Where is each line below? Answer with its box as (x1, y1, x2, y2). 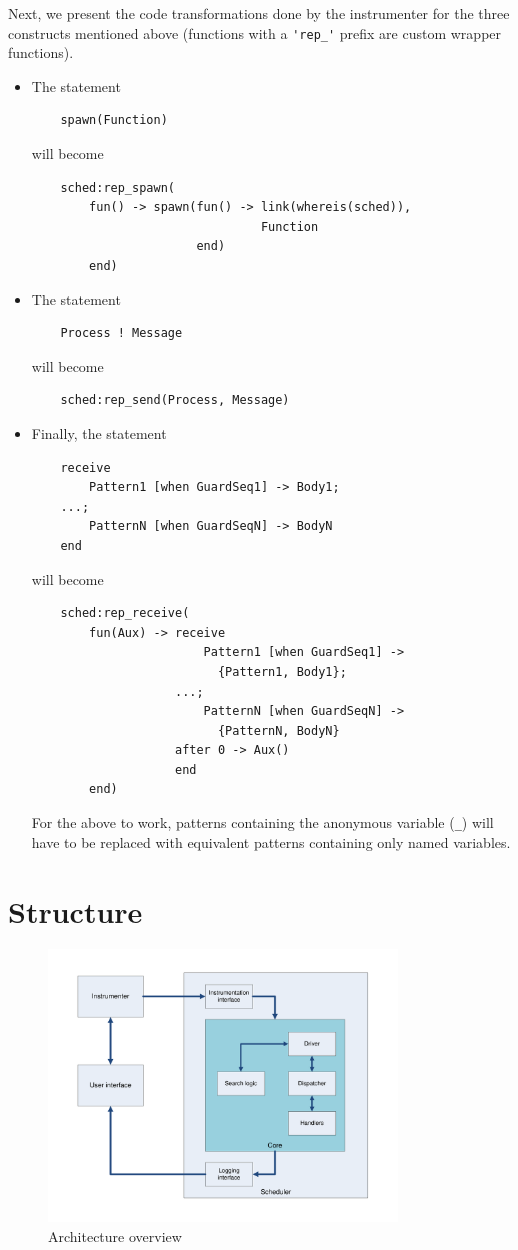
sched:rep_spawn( (60, 180, 175, 195)
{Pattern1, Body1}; (217, 664, 347, 679)
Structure (8, 890, 143, 931)
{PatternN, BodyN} (217, 723, 340, 738)
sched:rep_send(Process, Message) (60, 393, 290, 408)
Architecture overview (48, 1225, 182, 1246)
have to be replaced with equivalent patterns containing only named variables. (31, 831, 511, 852)
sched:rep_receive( (60, 606, 190, 621)
